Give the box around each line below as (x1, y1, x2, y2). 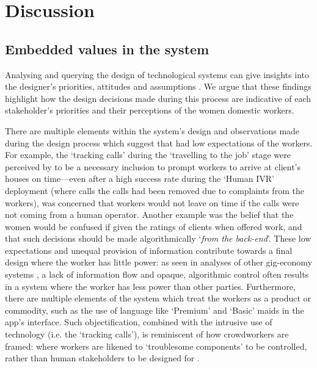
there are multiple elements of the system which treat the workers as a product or (5, 292, 312, 305)
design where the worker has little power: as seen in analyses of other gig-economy (5, 256, 313, 269)
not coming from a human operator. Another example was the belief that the (5, 208, 294, 221)
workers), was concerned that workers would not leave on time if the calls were (5, 196, 299, 209)
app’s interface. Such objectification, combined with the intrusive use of (5, 316, 272, 328)
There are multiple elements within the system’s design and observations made (5, 124, 300, 137)
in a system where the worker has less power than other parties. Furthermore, (5, 280, 296, 292)
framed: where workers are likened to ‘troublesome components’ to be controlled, (5, 339, 307, 352)
